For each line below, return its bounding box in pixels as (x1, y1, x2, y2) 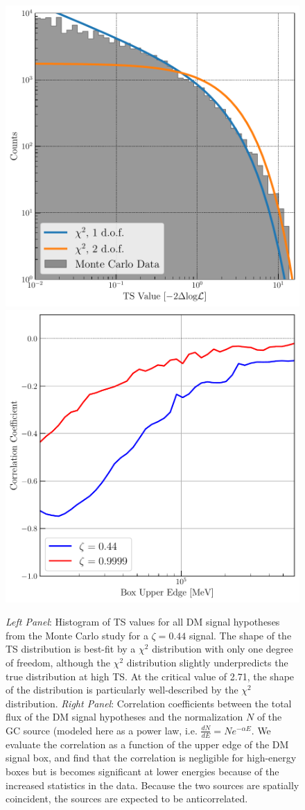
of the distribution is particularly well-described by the (6, 682, 238, 697)
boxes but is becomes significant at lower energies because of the (6, 764, 279, 778)
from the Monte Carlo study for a (6, 628, 148, 642)
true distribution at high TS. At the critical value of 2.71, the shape (6, 669, 295, 683)
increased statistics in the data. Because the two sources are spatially (6, 777, 299, 792)
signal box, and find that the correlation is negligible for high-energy (6, 750, 297, 765)
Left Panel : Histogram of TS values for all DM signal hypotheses (6, 614, 280, 629)
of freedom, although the (6, 655, 110, 669)
